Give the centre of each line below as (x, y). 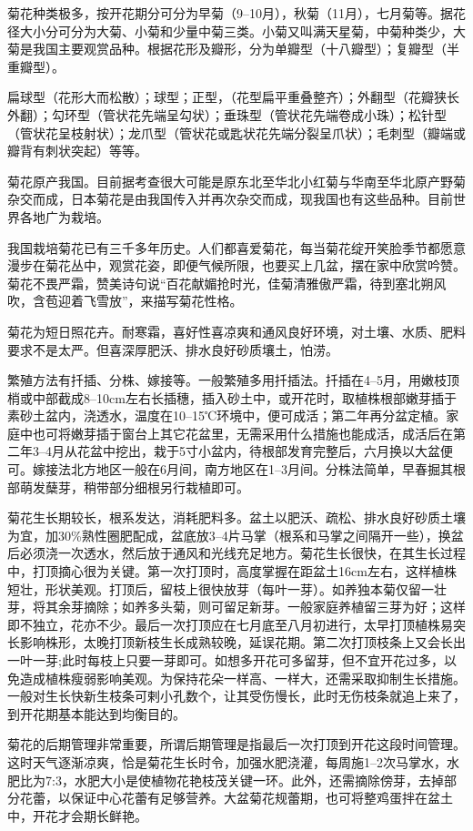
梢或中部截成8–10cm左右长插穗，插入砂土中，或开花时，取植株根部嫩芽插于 (232, 397)
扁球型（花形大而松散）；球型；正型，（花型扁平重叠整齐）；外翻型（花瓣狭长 (233, 97)
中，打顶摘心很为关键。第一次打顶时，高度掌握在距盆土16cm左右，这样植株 (232, 571)
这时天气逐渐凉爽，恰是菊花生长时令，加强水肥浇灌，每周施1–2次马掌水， (227, 761)
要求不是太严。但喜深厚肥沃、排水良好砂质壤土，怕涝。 (173, 349)
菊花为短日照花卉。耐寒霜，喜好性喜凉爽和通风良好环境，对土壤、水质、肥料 (236, 331)
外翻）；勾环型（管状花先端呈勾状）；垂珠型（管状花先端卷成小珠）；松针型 (227, 114)
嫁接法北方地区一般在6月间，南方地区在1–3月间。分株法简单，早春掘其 (242, 469)
